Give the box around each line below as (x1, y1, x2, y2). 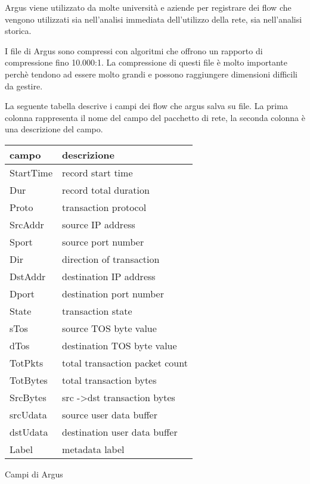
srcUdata (10, 407, 47, 421)
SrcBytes (10, 390, 46, 404)
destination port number (62, 286, 164, 300)
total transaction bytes (62, 373, 157, 387)
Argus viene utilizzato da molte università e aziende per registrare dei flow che (5, 1, 292, 13)
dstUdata (10, 424, 48, 439)
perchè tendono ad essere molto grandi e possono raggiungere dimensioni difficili (5, 67, 297, 80)
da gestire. (5, 79, 43, 92)
